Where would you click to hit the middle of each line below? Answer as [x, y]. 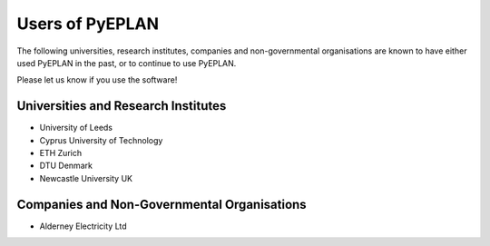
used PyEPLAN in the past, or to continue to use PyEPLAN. [127, 63]
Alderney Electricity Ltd [83, 226]
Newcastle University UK [86, 178]
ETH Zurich [60, 153]
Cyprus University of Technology [101, 140]
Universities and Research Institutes [122, 106]
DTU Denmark [66, 166]
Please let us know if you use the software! [97, 80]
